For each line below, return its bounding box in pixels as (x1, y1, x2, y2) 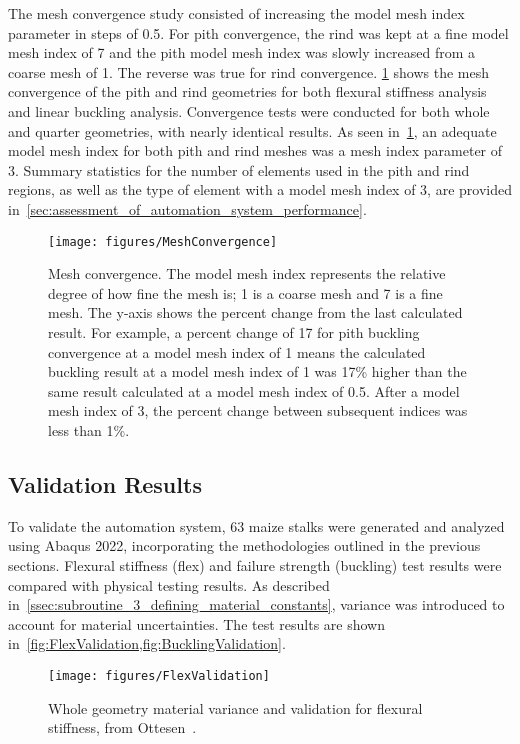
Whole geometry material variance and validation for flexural (48, 697, 423, 718)
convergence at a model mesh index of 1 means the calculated (48, 341, 426, 362)
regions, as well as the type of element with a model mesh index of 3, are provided (8, 179, 512, 200)
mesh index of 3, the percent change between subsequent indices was (48, 400, 468, 421)
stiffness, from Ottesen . (48, 717, 197, 738)
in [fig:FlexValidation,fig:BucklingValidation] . (8, 633, 286, 654)
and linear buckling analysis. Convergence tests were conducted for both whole (8, 100, 490, 121)
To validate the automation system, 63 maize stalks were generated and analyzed (8, 515, 505, 536)
